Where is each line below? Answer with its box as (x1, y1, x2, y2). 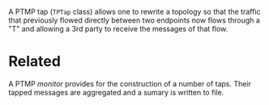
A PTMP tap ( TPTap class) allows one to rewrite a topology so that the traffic (8, 7, 261, 16)
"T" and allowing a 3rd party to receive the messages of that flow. (8, 24, 228, 33)
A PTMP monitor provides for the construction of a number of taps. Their (8, 78, 251, 88)
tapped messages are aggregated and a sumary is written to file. (8, 87, 224, 97)
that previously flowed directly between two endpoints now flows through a (8, 15, 261, 25)
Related (8, 52, 61, 71)
